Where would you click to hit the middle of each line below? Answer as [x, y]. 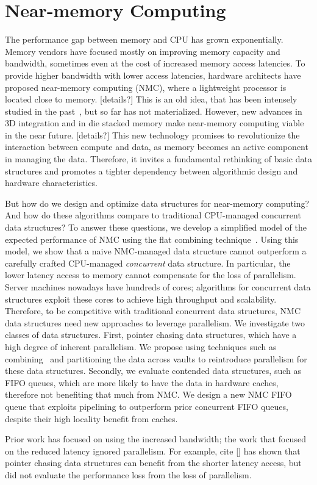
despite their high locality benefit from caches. [91, 418]
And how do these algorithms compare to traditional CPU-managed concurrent [153, 215]
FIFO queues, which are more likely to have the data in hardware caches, [142, 382]
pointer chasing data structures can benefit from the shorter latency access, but [153, 463]
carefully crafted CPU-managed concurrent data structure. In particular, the [148, 263]
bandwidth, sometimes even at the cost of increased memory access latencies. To [155, 63]
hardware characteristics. [51, 183]
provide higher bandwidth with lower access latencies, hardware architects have [153, 75]
